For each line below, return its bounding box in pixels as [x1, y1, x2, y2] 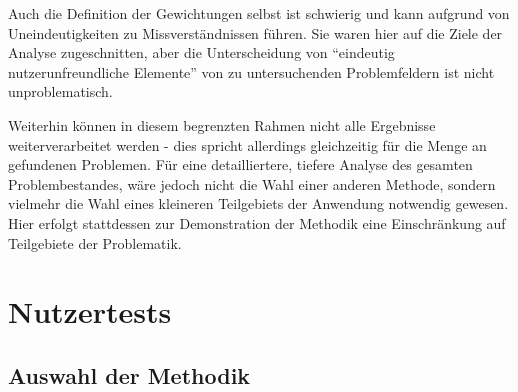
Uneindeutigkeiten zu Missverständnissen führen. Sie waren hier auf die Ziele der [8, 22, 503, 43]
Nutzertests [8, 291, 172, 332]
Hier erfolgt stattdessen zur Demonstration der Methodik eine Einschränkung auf [8, 212, 506, 233]
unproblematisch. [8, 81, 113, 102]
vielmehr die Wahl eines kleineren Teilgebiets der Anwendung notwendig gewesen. [8, 193, 509, 214]
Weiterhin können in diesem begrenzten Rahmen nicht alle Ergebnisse [8, 114, 436, 135]
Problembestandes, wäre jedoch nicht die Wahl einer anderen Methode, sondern [8, 173, 496, 194]
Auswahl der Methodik [8, 359, 251, 390]
